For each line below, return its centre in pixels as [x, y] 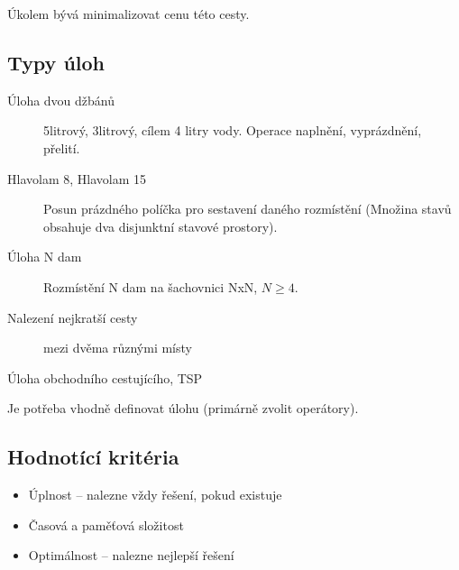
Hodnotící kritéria [93, 457]
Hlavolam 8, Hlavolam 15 [77, 178]
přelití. [62, 147]
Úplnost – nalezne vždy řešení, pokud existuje [155, 495]
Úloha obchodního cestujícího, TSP [105, 377]
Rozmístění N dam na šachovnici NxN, [151, 286]
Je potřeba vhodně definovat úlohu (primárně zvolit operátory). [183, 408]
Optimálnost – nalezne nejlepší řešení [131, 555]
